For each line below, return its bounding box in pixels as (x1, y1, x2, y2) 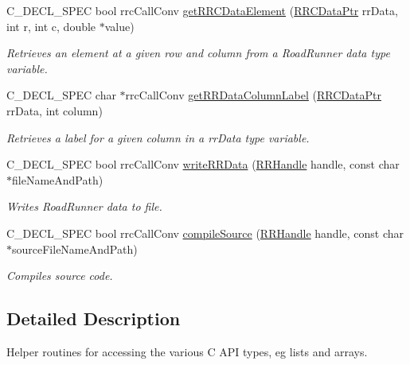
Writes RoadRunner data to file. (6, 198, 162, 215)
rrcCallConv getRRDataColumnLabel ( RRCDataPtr (125, 87, 381, 103)
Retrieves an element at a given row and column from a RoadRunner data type (6, 45, 390, 61)
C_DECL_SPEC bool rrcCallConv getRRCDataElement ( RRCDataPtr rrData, (6, 2, 398, 18)
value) (104, 17, 135, 34)
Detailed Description (6, 306, 181, 331)
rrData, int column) (6, 102, 103, 118)
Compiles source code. (6, 267, 113, 284)
